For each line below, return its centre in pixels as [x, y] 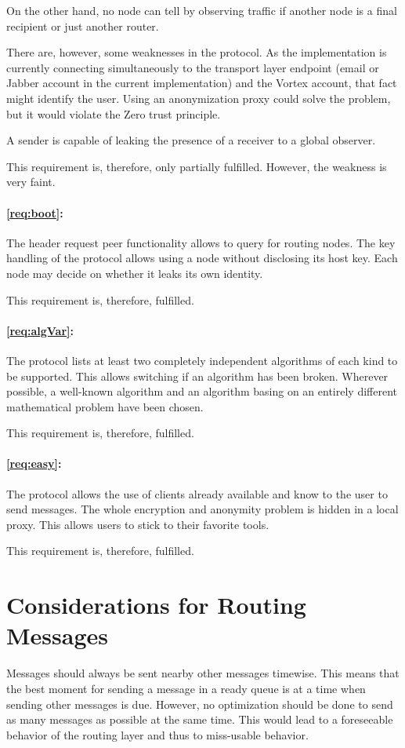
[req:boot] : [35, 212]
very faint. [31, 182]
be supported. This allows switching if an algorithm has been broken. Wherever [197, 376]
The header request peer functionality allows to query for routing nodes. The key [201, 242]
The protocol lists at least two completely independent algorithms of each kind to [202, 360]
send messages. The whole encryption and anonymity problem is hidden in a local [202, 509]
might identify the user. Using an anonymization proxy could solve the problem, [199, 98]
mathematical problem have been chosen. [105, 406]
